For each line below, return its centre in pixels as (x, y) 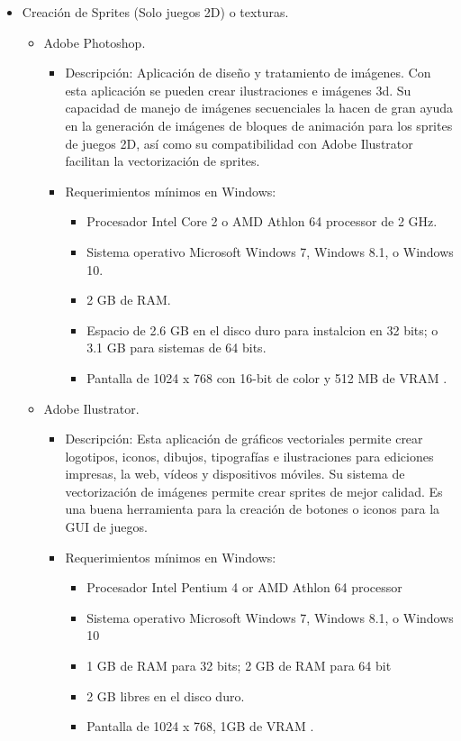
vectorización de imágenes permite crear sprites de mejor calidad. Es (254, 491)
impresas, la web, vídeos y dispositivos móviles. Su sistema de (235, 474)
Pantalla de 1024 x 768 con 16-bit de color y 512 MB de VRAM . (267, 377)
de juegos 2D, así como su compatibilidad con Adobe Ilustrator (239, 143)
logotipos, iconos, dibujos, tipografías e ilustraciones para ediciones (249, 456)
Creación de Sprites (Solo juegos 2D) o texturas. (155, 12)
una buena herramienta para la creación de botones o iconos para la (253, 509)
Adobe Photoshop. (95, 42)
